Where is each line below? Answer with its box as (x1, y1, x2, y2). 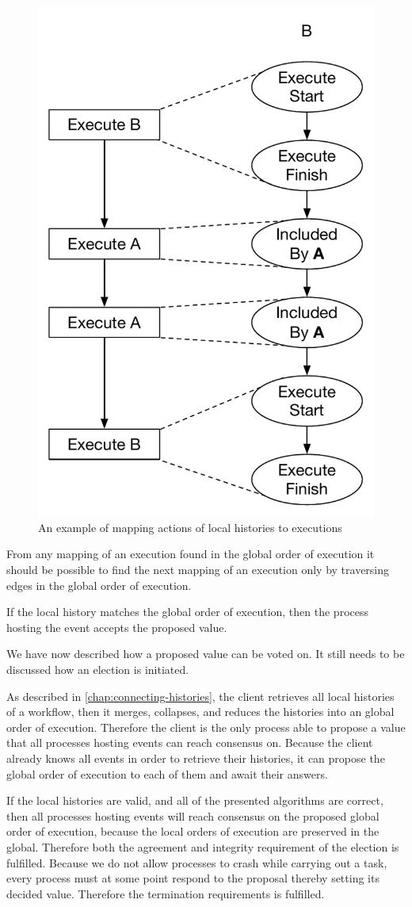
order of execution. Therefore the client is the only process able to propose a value (6, 718, 406, 735)
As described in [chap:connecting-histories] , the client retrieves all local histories (6, 687, 395, 704)
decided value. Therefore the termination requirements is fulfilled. (6, 885, 325, 901)
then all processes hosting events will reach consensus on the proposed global (6, 807, 380, 824)
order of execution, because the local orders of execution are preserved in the (6, 823, 380, 840)
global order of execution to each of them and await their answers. (6, 765, 328, 782)
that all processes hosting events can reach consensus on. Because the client (6, 734, 373, 751)
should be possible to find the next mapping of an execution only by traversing (6, 561, 390, 577)
